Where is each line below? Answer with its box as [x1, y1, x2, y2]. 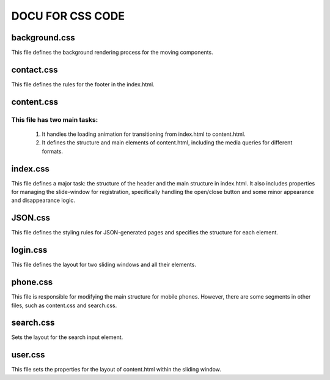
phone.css [11, 277, 53, 288]
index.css [11, 163, 50, 174]
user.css [11, 349, 45, 360]
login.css [11, 245, 48, 255]
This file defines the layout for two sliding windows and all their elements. [11, 261, 197, 269]
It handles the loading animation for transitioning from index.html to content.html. [42, 130, 246, 138]
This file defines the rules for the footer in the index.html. [11, 80, 155, 88]
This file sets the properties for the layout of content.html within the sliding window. [11, 366, 221, 373]
